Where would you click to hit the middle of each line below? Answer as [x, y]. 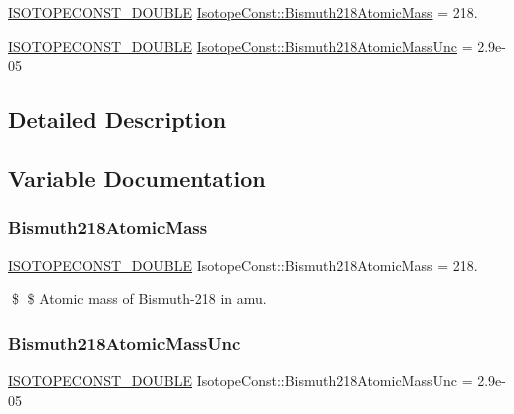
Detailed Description [117, 119]
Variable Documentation [137, 177]
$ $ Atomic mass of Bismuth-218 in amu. [139, 298]
